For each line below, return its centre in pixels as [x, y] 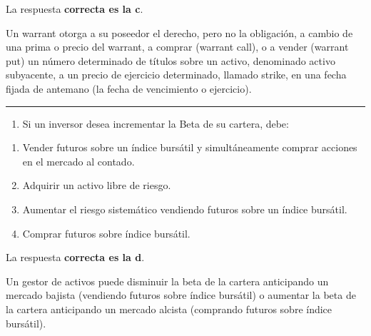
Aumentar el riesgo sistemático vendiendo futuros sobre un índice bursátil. [185, 209]
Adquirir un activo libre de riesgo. [97, 185]
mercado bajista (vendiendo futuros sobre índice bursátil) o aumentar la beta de [181, 295]
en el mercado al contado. [78, 161]
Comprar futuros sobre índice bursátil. [106, 233]
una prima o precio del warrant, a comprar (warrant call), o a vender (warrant [177, 47]
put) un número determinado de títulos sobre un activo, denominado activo [171, 60]
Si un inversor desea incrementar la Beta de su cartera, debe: [156, 123]
